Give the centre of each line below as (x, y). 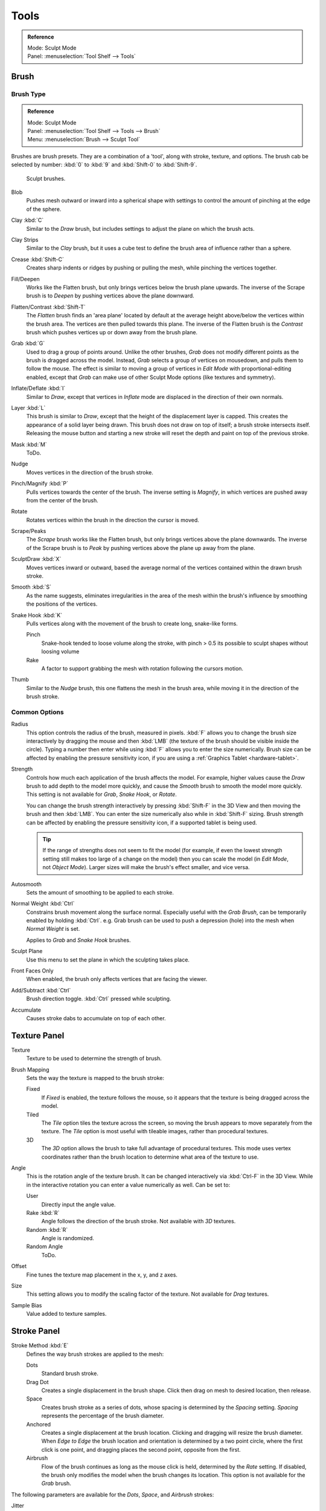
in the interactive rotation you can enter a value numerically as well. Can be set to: (128, 1185)
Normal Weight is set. (53, 929)
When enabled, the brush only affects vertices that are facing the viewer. (117, 979)
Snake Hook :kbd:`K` (37, 615)
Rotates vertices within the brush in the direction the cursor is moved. (113, 520)
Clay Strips (25, 239)
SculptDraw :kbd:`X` (36, 559)
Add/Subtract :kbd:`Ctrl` (41, 990)
